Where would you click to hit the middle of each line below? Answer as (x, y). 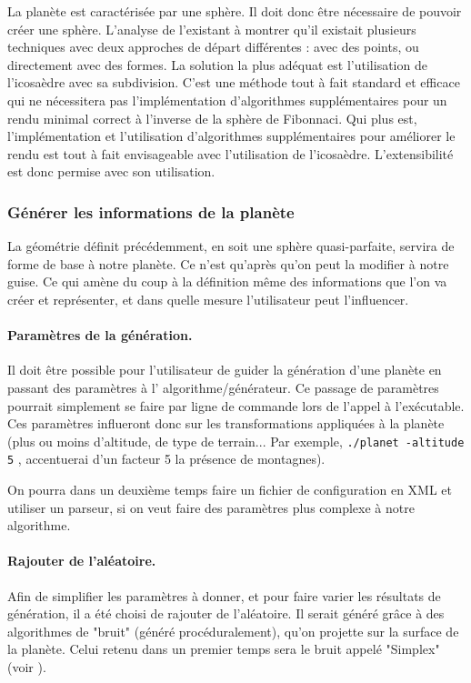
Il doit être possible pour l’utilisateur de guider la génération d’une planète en (225, 370)
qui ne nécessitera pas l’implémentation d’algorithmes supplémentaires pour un (227, 100)
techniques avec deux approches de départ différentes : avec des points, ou (213, 47)
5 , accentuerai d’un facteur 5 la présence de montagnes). (166, 459)
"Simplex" (413, 649)
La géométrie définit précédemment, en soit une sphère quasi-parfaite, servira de (231, 246)
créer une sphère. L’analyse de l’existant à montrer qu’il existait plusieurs (212, 29)
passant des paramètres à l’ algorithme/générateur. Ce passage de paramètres (223, 387)
